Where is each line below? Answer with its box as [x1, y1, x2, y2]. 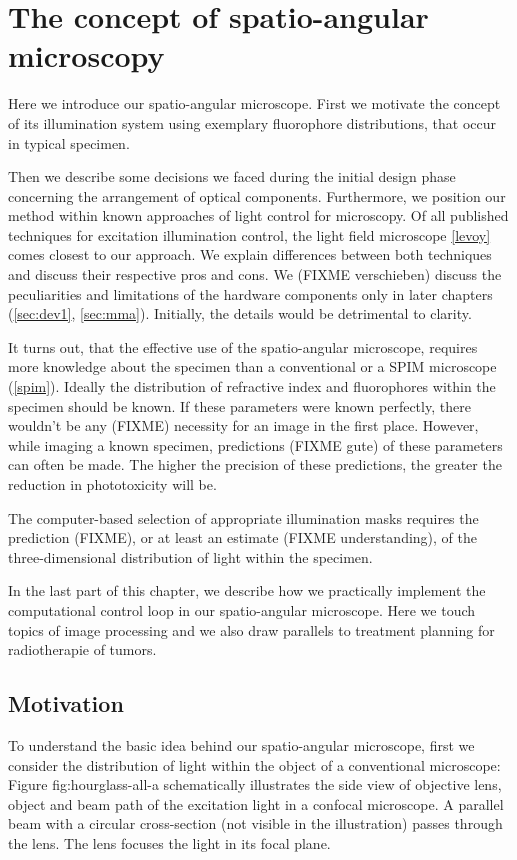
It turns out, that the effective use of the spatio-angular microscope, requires [8, 336, 478, 357]
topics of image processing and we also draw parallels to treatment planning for [8, 619, 495, 640]
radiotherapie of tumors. [8, 639, 157, 660]
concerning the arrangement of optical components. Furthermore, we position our [8, 185, 506, 206]
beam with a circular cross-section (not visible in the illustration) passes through [8, 813, 503, 834]
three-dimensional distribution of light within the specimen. [8, 546, 373, 567]
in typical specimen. [8, 132, 130, 153]
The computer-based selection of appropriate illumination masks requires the [8, 507, 479, 528]
